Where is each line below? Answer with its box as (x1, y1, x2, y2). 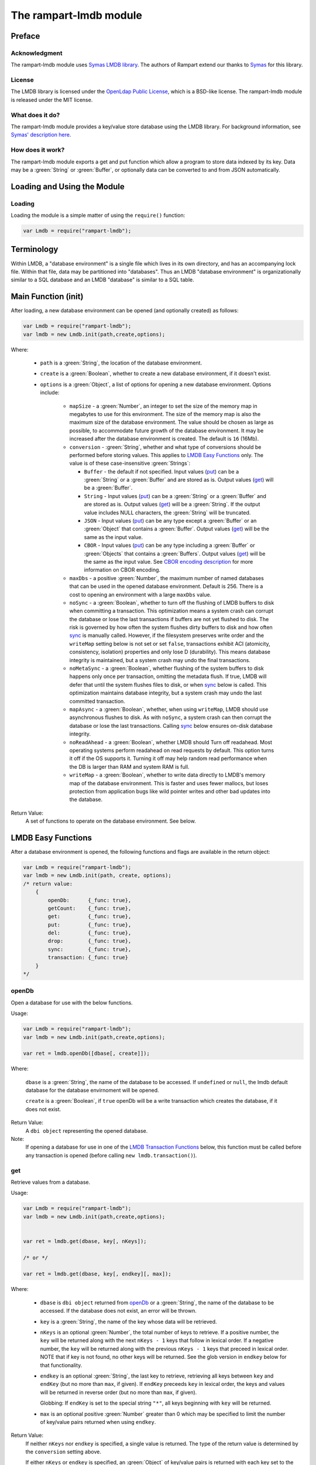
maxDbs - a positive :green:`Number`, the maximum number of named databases (69, 574, 265, 581)
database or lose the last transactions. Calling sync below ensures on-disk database (69, 722, 273, 729)
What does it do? (11, 111, 60, 119)
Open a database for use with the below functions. (11, 999, 133, 1006)
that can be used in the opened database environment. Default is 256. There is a (69, 583, 263, 590)
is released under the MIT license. (11, 96, 93, 103)
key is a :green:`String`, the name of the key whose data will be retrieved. (40, 1318, 217, 1325)
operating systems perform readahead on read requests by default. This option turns (69, 747, 274, 754)
